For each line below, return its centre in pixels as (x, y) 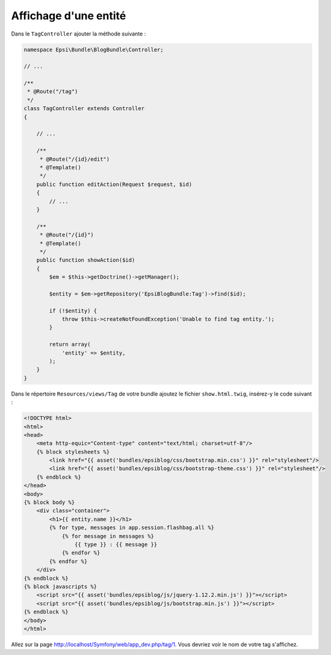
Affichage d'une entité (69, 16)
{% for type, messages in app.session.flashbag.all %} (132, 528)
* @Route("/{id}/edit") (75, 159)
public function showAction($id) (86, 260)
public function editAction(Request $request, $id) (114, 184)
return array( (70, 344)
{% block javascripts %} (60, 586)
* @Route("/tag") (53, 92)
